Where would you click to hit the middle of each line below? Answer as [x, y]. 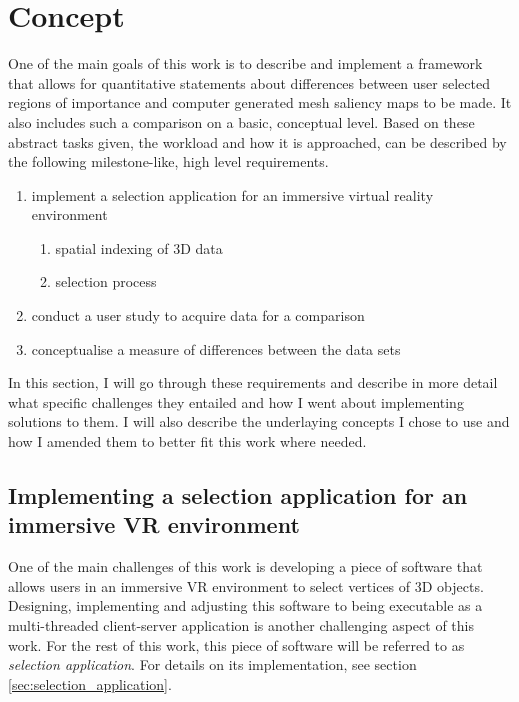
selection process [106, 281]
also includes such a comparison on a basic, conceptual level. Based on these [241, 121]
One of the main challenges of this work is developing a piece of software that [245, 566]
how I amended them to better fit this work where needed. [187, 441]
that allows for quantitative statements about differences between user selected [249, 82]
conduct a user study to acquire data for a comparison [198, 315]
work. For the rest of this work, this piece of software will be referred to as [236, 644]
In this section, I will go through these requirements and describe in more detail [253, 382]
